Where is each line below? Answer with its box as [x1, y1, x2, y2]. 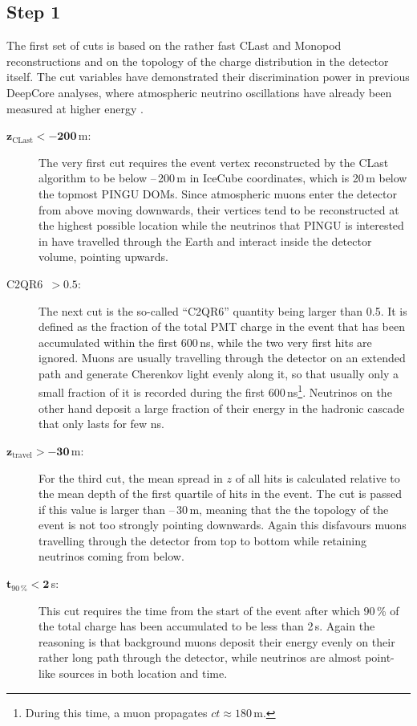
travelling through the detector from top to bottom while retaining [38, 532, 366, 549]
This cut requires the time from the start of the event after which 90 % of [38, 602, 399, 618]
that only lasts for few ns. [38, 415, 164, 432]
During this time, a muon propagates [25, 704, 208, 720]
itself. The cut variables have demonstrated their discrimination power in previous [6, 68, 410, 85]
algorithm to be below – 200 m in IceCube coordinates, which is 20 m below [38, 169, 407, 186]
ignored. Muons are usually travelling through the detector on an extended [38, 349, 406, 366]
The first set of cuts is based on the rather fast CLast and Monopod [6, 37, 342, 54]
